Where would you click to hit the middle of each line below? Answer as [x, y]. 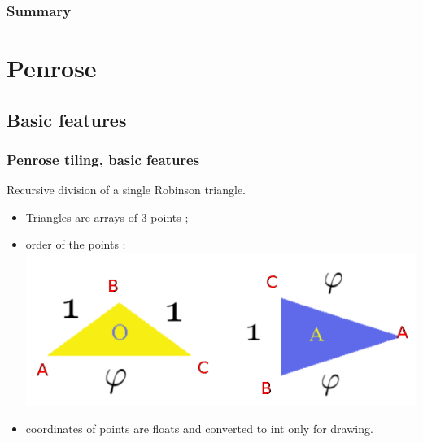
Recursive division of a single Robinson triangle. [126, 190]
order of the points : [76, 244]
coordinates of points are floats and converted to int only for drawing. [199, 429]
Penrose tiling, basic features [103, 159]
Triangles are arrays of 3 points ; [107, 217]
